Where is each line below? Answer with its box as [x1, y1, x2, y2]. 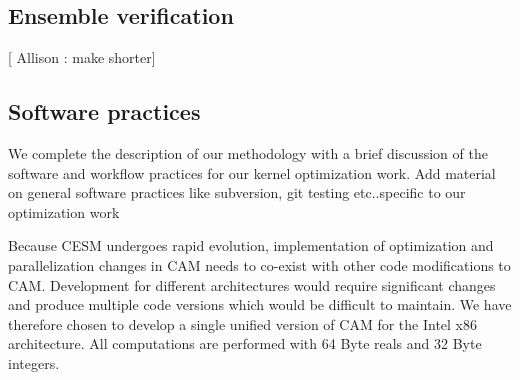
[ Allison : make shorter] [8, 47, 156, 68]
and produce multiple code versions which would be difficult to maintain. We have [8, 294, 512, 315]
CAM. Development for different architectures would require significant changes [8, 274, 496, 295]
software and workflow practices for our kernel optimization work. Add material [8, 162, 496, 183]
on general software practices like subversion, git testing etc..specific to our [8, 182, 466, 203]
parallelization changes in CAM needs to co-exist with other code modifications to [8, 254, 511, 275]
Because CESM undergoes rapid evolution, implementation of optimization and [8, 235, 494, 256]
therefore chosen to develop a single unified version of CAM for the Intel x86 [8, 313, 477, 334]
